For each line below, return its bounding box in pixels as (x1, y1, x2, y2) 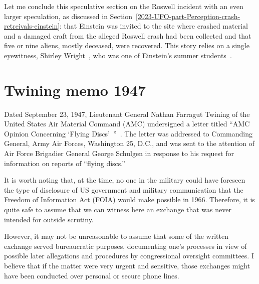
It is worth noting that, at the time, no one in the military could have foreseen (4, 175, 245, 185)
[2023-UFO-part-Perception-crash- (135, 11, 240, 21)
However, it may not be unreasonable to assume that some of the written (4, 231, 228, 241)
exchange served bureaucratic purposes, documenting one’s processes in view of (4, 240, 247, 251)
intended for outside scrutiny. (4, 214, 94, 224)
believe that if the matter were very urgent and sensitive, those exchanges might (4, 260, 250, 270)
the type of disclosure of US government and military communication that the (4, 184, 243, 195)
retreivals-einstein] (4, 21, 60, 31)
